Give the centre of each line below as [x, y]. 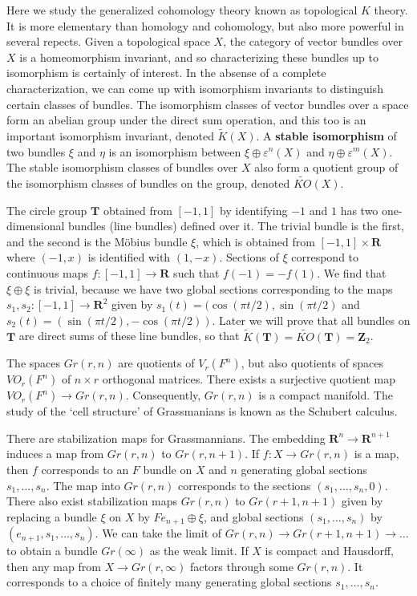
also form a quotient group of [326, 167]
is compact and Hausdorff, [330, 551]
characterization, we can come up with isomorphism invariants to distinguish [195, 88]
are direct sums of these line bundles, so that [129, 336]
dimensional [36, 226]
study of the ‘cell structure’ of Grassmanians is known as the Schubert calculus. [202, 411]
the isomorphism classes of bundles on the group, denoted [148, 182]
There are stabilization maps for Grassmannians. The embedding [166, 438]
